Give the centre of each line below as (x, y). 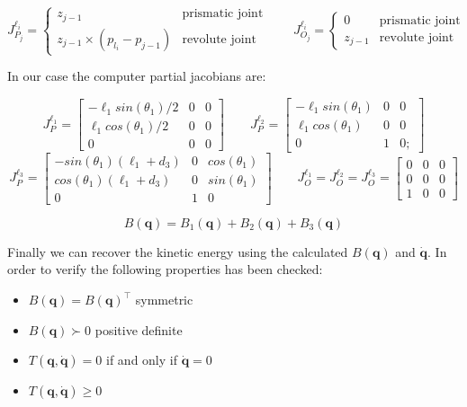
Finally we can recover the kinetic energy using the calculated (178, 251)
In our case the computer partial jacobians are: (137, 76)
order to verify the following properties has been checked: (165, 269)
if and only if (142, 360)
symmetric (164, 299)
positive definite (139, 329)
